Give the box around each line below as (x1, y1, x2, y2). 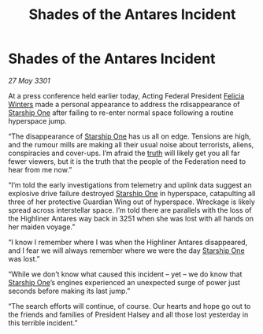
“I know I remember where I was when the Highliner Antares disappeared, (8, 237, 248, 247)
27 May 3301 (8, 76, 51, 85)
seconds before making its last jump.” (8, 286, 131, 295)
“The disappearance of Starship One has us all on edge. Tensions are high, (8, 132, 251, 141)
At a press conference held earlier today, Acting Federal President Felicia (8, 91, 245, 100)
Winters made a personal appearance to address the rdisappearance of (8, 99, 240, 109)
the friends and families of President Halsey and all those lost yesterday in (8, 310, 249, 319)
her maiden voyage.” (8, 222, 76, 232)
